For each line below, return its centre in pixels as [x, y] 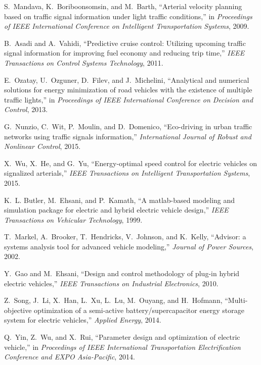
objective [18, 310]
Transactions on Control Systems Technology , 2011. [84, 62]
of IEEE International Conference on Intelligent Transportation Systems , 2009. [127, 26]
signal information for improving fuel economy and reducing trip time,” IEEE [124, 53]
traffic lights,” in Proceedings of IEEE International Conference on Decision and [129, 99]
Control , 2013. [26, 109]
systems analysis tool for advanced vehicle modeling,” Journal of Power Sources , [129, 246]
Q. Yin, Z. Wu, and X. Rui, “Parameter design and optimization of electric [122, 337]
